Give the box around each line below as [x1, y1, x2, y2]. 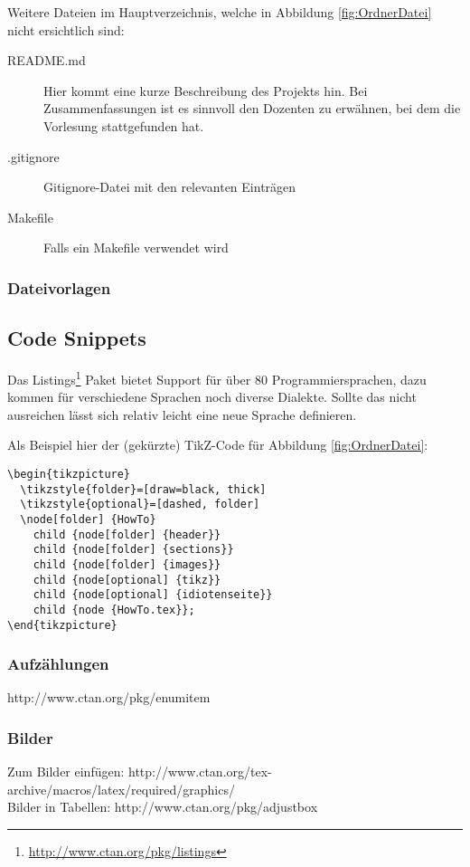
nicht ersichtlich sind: [7, 20, 125, 39]
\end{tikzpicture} [7, 618, 117, 632]
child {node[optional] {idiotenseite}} [33, 588, 273, 602]
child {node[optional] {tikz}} [33, 573, 221, 586]
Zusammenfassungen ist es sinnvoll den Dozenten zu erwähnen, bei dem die [43, 99, 461, 118]
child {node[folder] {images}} [33, 557, 221, 571]
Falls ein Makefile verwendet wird [43, 238, 229, 257]
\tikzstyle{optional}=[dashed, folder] [20, 498, 260, 511]
